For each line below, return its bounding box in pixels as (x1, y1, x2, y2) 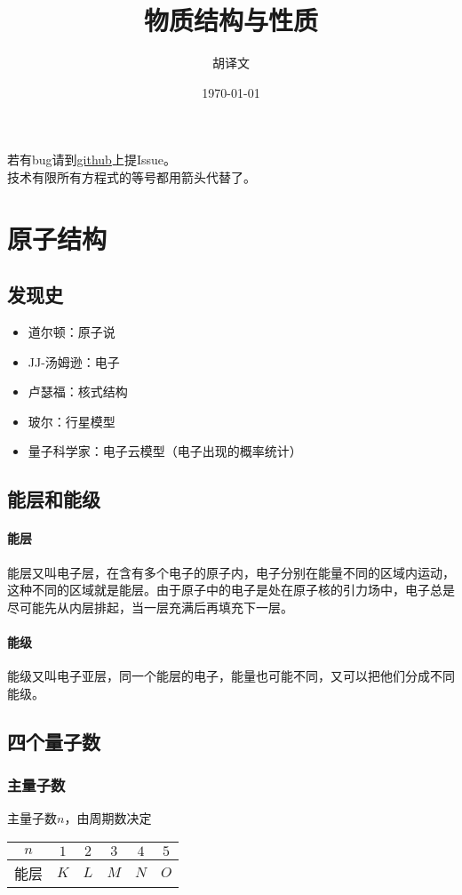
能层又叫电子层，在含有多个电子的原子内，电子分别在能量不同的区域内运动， (7, 563, 455, 581)
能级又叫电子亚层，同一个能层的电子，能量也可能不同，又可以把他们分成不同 (7, 667, 455, 685)
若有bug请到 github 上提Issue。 (7, 150, 176, 169)
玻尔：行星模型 (28, 412, 115, 430)
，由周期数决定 (64, 809, 152, 827)
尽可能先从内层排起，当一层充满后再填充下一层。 (7, 597, 293, 616)
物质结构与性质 (143, 2, 318, 38)
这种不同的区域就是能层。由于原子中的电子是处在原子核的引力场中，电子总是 (7, 580, 455, 599)
